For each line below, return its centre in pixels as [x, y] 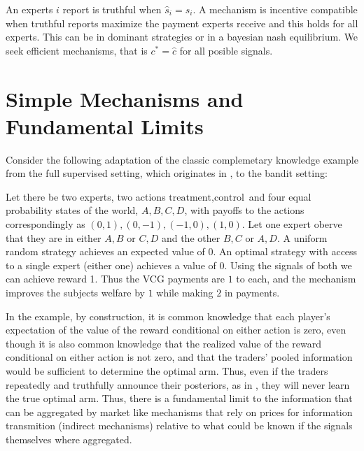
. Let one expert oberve [292, 224]
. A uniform [302, 237]
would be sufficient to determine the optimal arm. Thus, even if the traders [167, 371]
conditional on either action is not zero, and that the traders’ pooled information [179, 357]
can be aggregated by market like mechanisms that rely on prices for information [179, 411]
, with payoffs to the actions [244, 210]
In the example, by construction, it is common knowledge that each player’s [168, 316]
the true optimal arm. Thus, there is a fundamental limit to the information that [179, 398]
